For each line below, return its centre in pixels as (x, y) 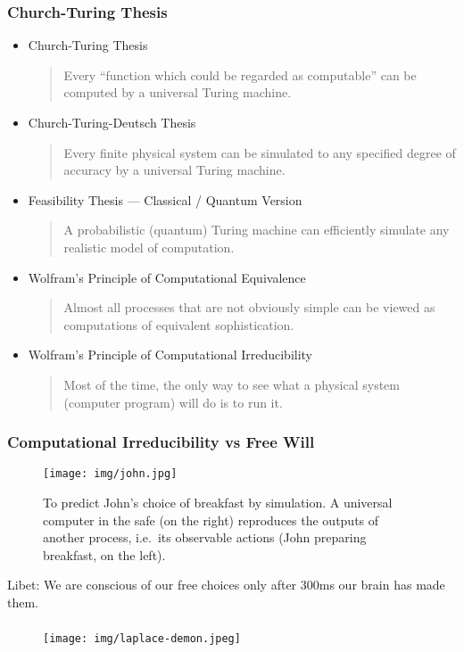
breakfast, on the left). (104, 554)
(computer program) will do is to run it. (173, 402)
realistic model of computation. (149, 247)
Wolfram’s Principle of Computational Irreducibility (170, 355)
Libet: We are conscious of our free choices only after (152, 585)
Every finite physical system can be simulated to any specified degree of (260, 152)
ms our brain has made (382, 585)
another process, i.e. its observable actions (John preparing (205, 537)
